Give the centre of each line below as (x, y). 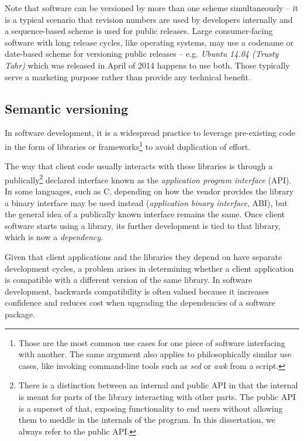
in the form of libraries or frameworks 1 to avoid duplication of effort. (128, 145)
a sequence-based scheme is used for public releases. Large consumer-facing (139, 31)
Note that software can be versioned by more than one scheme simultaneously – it (152, 8)
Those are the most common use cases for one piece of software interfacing (152, 342)
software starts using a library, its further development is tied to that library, (143, 225)
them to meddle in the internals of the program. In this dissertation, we (147, 420)
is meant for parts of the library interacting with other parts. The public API (157, 396)
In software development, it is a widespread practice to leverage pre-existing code (150, 133)
